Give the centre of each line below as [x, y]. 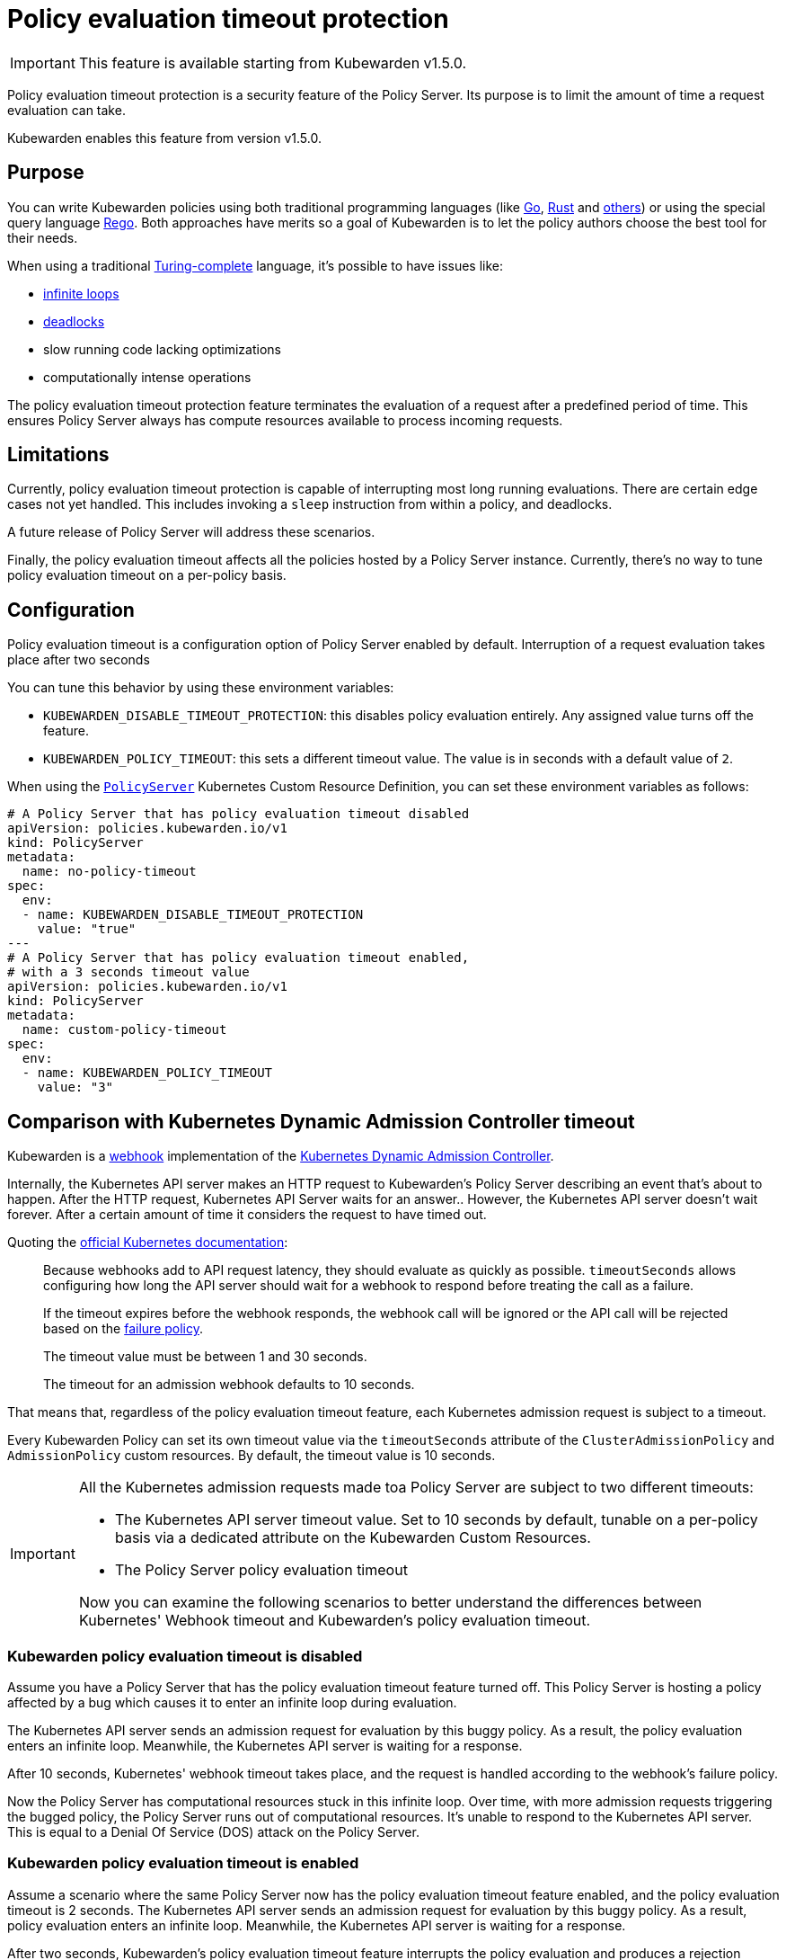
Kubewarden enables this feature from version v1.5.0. [164, 138]
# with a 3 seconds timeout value [128, 972]
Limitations [58, 455]
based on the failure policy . [123, 1329]
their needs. [43, 237]
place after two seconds [79, 660]
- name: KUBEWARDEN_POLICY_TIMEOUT [147, 1073]
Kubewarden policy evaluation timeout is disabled [185, 1656]
